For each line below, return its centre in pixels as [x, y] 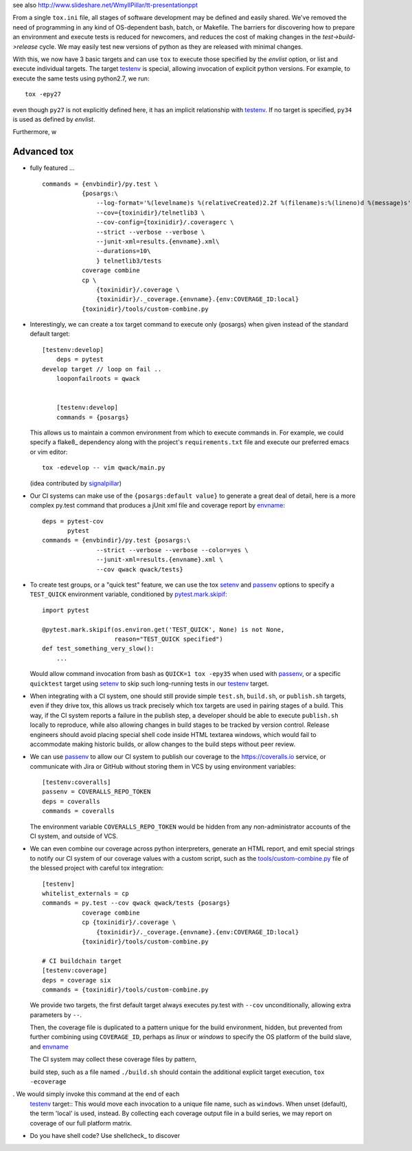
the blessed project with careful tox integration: [97, 868]
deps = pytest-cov [73, 521]
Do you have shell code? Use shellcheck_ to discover [105, 1135]
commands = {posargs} [93, 417]
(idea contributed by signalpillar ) [76, 483]
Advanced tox [43, 152]
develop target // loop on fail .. [102, 369]
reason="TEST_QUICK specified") [169, 639]
